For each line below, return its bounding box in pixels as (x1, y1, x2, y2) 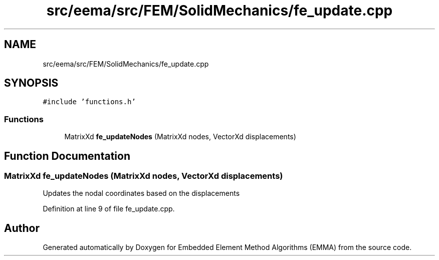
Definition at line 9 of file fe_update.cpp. (43, 204, 175, 213)
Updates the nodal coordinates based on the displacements (43, 189, 240, 198)
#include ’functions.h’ (43, 98, 136, 106)
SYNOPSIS (4, 77, 59, 90)
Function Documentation (4, 149, 130, 162)
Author (4, 221, 40, 234)
